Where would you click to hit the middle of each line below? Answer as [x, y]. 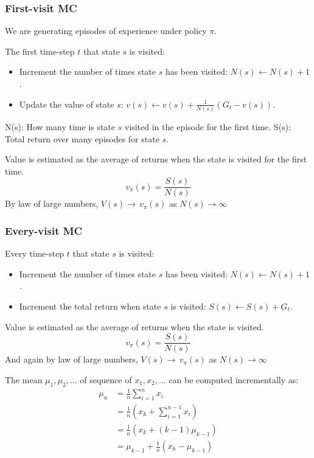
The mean [24, 379]
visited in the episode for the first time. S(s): [208, 126]
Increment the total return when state [90, 306]
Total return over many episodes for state [82, 138]
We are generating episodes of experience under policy [106, 31]
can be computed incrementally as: [234, 379]
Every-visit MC [44, 230]
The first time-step [40, 51]
